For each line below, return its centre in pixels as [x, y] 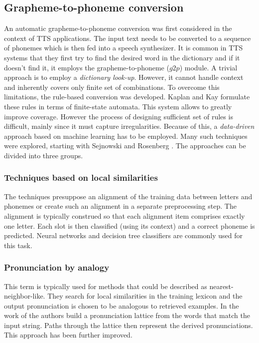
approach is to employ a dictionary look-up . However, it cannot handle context [124, 77]
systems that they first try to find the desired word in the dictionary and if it [122, 57]
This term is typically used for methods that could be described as [106, 286]
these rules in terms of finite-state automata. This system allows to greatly [118, 106]
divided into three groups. [44, 155]
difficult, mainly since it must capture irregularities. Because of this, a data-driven [129, 126]
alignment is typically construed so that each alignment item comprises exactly [125, 215]
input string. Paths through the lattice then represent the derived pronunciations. [129, 325]
